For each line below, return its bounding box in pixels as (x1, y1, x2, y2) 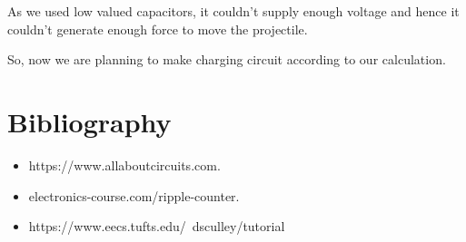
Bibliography (7, 102, 172, 140)
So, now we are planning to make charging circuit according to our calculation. (7, 50, 446, 69)
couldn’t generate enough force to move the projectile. (7, 19, 308, 38)
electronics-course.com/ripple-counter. (28, 186, 240, 205)
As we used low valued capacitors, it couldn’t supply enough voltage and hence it (7, 2, 460, 20)
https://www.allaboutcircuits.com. (28, 155, 221, 174)
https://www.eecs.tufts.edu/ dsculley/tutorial (28, 217, 285, 236)
